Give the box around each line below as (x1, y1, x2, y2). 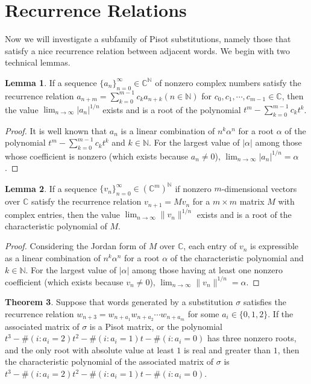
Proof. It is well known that (5, 124, 107, 137)
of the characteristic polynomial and (170, 251, 304, 264)
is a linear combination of (121, 124, 215, 137)
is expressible (250, 240, 299, 252)
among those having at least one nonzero (132, 263, 283, 276)
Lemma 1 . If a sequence (5, 76, 97, 88)
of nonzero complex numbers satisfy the (155, 76, 301, 88)
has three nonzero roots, (207, 332, 297, 344)
